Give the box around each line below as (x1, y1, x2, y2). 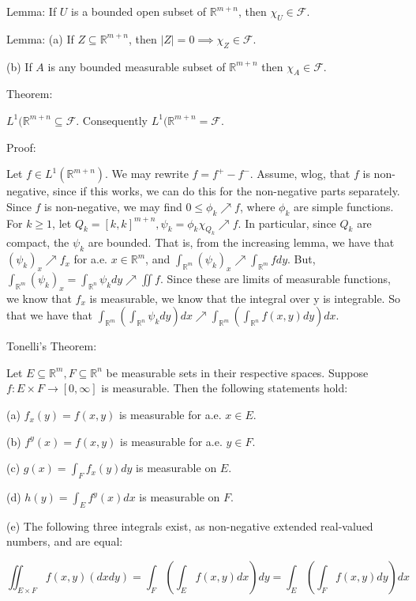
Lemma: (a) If (6, 30, 74, 47)
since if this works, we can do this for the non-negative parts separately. (53, 183, 400, 199)
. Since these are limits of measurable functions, (159, 270, 392, 286)
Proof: (6, 138, 36, 155)
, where (239, 198, 275, 214)
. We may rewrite (105, 165, 189, 182)
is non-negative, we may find (44, 198, 182, 214)
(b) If (6, 58, 32, 74)
